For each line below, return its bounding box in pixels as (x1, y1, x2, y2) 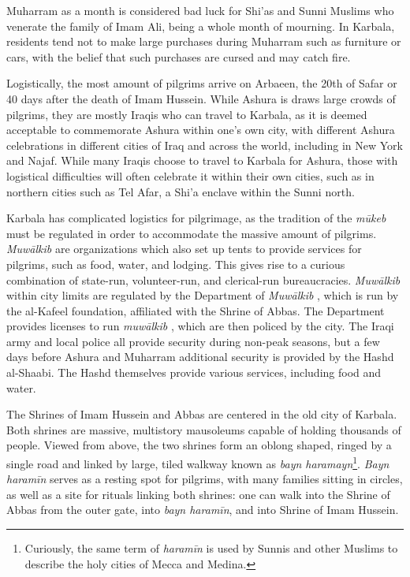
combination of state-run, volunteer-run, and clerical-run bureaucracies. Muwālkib (6, 271, 401, 288)
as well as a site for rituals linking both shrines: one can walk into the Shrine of (6, 486, 390, 502)
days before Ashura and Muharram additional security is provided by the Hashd (6, 348, 394, 365)
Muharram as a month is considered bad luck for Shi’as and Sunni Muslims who (6, 2, 394, 18)
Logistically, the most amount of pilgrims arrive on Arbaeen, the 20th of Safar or (6, 75, 397, 91)
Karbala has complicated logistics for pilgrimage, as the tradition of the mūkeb (6, 210, 386, 226)
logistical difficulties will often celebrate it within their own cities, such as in (6, 167, 375, 184)
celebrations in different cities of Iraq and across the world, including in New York (6, 136, 403, 153)
